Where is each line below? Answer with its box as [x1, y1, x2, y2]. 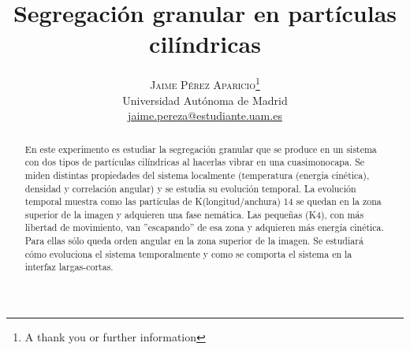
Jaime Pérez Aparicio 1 [150, 74, 260, 92]
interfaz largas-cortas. [24, 260, 114, 274]
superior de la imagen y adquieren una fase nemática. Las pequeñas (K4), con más [24, 207, 364, 221]
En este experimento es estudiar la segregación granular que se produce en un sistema [24, 142, 377, 155]
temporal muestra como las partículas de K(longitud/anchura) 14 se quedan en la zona [24, 195, 382, 208]
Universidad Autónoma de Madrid [122, 91, 288, 108]
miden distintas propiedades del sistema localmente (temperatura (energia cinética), [24, 168, 370, 181]
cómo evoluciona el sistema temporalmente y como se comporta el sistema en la [24, 247, 352, 260]
